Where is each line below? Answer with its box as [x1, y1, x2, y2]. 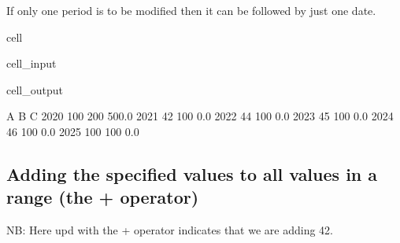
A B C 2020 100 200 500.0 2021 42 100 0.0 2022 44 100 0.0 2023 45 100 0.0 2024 [6, 108, 394, 124]
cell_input [6, 55, 57, 72]
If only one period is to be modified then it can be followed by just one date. [6, 2, 376, 18]
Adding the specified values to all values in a [6, 161, 378, 186]
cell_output [6, 81, 63, 98]
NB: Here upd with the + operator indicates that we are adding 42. [6, 222, 333, 238]
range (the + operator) [6, 185, 199, 209]
